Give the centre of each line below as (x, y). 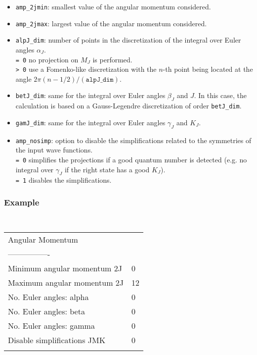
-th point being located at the (208, 69)
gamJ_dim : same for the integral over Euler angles (90, 122)
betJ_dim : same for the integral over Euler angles (90, 95)
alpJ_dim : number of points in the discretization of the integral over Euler (128, 40)
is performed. (112, 59)
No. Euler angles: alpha (48, 297)
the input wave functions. (54, 150)
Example (22, 202)
